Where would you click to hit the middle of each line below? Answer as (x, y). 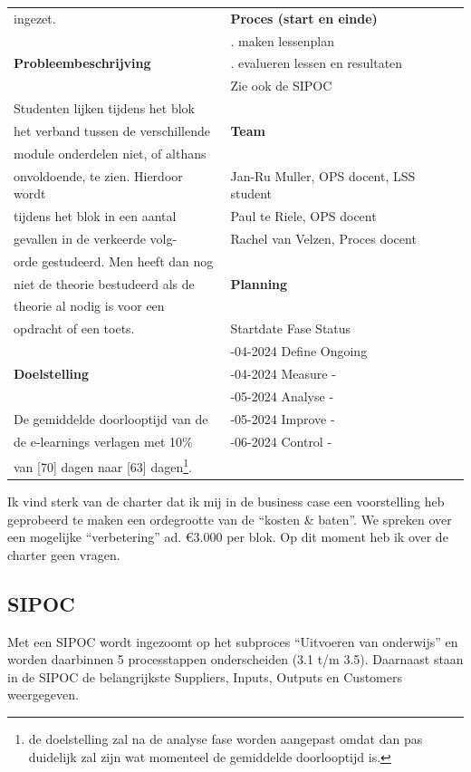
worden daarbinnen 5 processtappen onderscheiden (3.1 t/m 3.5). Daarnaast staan (235, 659)
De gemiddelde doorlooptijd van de (111, 418)
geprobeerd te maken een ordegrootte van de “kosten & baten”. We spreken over (230, 519)
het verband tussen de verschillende (112, 130)
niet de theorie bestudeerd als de (104, 283)
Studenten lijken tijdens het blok (105, 108)
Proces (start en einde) (304, 18)
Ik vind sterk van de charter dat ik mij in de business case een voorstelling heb (226, 502)
